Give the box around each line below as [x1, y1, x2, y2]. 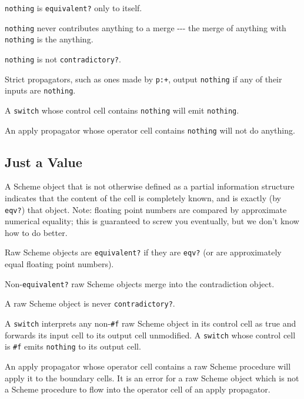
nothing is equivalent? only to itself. [5, 2, 142, 14]
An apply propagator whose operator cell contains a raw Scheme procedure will [5, 360, 291, 373]
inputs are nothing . [5, 84, 76, 97]
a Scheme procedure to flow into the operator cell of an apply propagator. [5, 383, 270, 395]
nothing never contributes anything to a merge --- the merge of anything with [5, 21, 286, 34]
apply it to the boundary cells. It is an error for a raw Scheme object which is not [5, 371, 299, 384]
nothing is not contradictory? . [5, 52, 121, 65]
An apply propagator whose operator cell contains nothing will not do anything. [5, 124, 295, 136]
